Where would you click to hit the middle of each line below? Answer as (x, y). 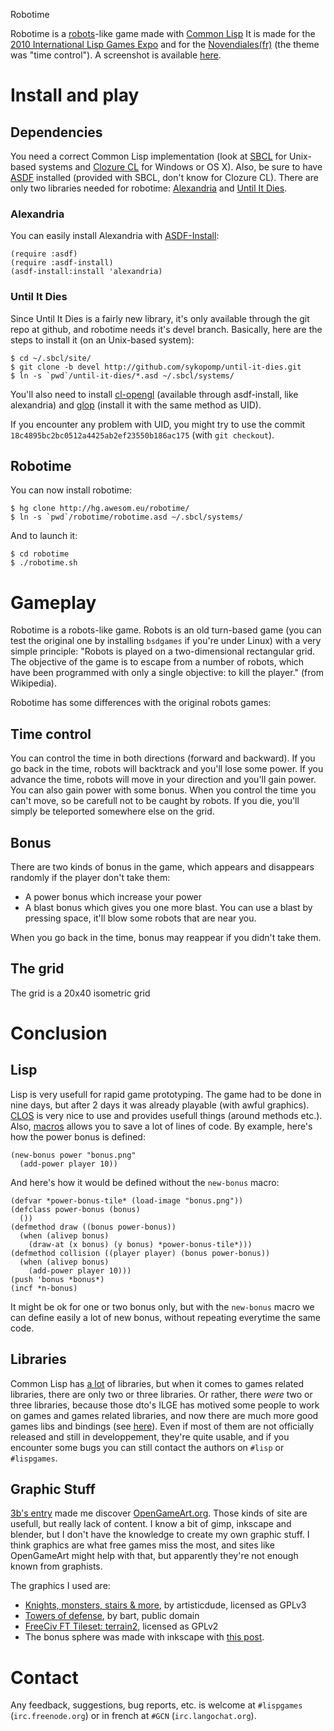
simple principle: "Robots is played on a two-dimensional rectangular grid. (163, 651)
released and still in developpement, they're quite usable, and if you (150, 1436)
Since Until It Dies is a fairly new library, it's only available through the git (160, 318)
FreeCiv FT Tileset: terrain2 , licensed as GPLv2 (121, 1626)
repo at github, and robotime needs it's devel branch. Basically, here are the (166, 329)
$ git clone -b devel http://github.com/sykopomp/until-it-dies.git (156, 367)
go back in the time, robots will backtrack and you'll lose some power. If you (167, 769)
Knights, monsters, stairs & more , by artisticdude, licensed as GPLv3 (165, 1605)
